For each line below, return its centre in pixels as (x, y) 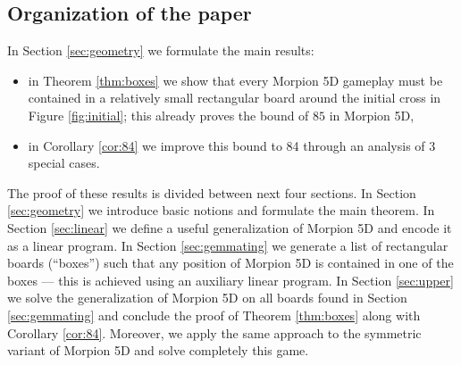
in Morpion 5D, (372, 115)
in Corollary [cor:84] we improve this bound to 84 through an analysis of (226, 145)
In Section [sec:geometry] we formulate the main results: (161, 50)
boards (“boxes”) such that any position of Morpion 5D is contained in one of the (230, 263)
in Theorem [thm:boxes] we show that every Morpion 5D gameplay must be (235, 80)
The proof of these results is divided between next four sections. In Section (212, 192)
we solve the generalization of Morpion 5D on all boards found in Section (207, 298)
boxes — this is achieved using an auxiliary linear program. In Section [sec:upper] (230, 280)
